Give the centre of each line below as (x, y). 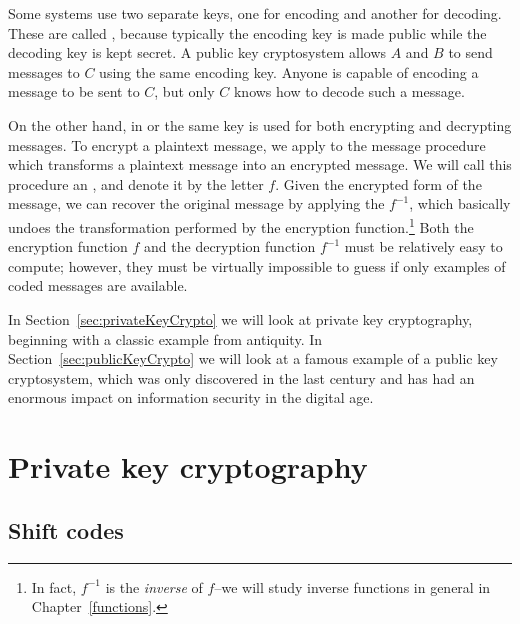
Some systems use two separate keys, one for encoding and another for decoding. (255, 13)
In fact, (54, 586)
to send (470, 52)
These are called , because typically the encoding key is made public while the (247, 32)
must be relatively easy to (423, 246)
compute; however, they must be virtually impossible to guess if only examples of (257, 265)
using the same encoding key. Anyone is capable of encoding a (289, 71)
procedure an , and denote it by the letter (136, 183)
